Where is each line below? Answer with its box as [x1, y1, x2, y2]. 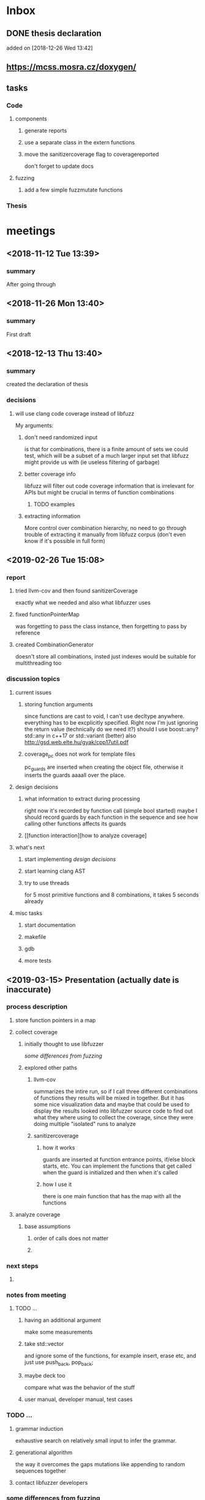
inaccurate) [6, 984, 51, 994]
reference [15, 629, 40, 636]
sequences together [15, 1467, 66, 1474]
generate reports [24, 127, 67, 135]
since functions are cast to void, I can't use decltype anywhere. [24, 712, 185, 720]
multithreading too [15, 659, 62, 667]
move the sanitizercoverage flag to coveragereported [24, 151, 159, 158]
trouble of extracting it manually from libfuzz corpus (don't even [24, 531, 186, 538]
